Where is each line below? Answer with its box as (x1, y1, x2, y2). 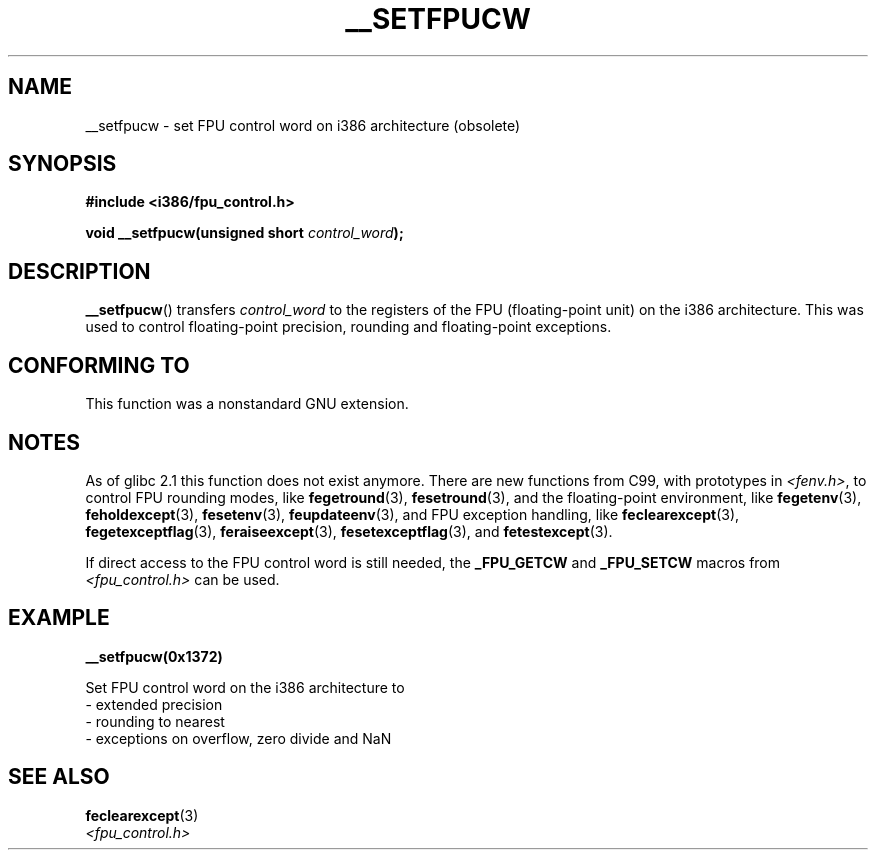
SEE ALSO (8, 764, 110, 790)
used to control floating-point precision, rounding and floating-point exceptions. (85, 318, 612, 336)
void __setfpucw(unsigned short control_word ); (85, 224, 404, 242)
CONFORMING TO (8, 352, 190, 378)
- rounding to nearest (85, 712, 225, 730)
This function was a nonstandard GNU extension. (85, 395, 409, 413)
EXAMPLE (8, 605, 110, 631)
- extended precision (85, 695, 223, 713)
